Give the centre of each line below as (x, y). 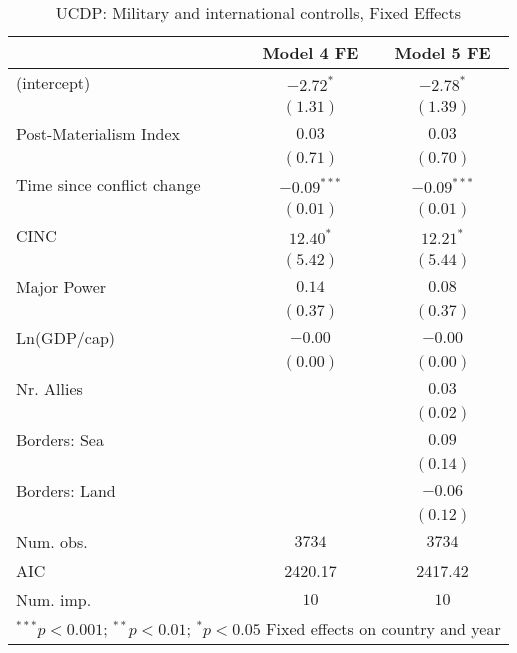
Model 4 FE (310, 52)
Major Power (61, 286)
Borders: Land (66, 490)
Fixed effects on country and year (383, 628)
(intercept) (53, 82)
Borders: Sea (60, 439)
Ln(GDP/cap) (66, 337)
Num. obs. (52, 541)
